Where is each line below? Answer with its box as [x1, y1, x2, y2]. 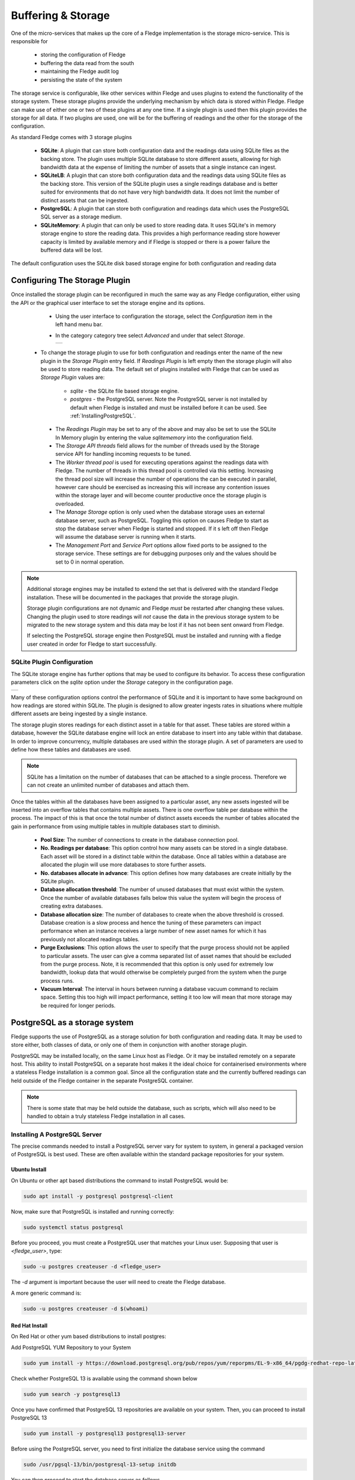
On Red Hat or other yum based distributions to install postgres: [11, 1333, 166, 1340]
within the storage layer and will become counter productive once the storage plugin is [55, 492, 267, 499]
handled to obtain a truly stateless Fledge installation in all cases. [27, 1112, 186, 1119]
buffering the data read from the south [40, 59, 134, 66]
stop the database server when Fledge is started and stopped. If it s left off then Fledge [55, 525, 269, 532]
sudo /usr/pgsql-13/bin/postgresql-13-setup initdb [23, 1461, 177, 1468]
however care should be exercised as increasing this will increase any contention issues [55, 484, 270, 491]
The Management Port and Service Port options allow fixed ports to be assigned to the [55, 542, 267, 549]
